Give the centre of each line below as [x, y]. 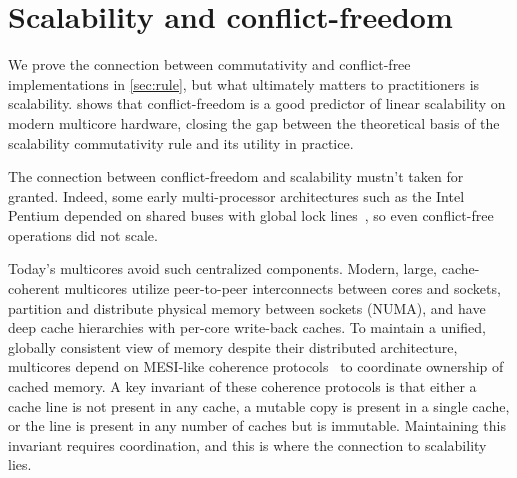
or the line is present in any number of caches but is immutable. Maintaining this [257, 425]
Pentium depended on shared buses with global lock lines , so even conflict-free [251, 215]
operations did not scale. [83, 234]
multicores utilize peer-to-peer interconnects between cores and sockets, [282, 288]
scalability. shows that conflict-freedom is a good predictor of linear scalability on [257, 103]
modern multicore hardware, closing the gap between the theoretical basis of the [254, 122]
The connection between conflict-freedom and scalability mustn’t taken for [236, 176]
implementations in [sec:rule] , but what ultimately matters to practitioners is [244, 83]
